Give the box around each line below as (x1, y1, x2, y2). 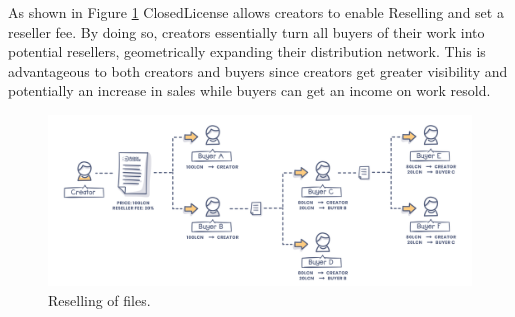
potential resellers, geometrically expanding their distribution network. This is (8, 41, 486, 62)
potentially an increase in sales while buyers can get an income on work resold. (8, 80, 491, 101)
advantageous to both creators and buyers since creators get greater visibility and (8, 60, 508, 81)
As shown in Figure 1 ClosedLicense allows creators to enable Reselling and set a (8, 2, 504, 22)
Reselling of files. (48, 289, 151, 310)
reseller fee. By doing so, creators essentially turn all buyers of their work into (8, 21, 485, 42)
